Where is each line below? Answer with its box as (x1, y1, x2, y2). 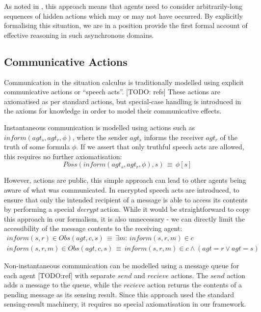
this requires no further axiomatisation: (4, 151, 122, 161)
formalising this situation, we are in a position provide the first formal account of (4, 20, 248, 30)
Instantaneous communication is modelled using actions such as (4, 122, 195, 132)
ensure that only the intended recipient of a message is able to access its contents (4, 194, 248, 204)
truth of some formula (4, 142, 70, 152)
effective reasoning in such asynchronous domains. (4, 29, 154, 40)
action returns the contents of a (147, 280, 242, 290)
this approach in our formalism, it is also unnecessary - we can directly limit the (4, 213, 245, 224)
